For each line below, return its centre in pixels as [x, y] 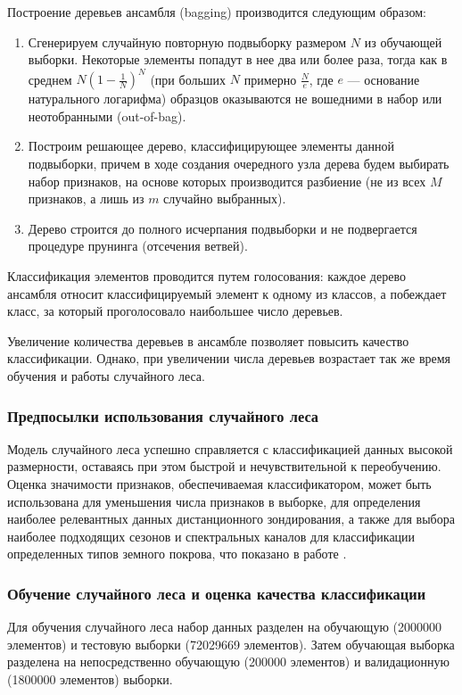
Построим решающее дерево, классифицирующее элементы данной [211, 146]
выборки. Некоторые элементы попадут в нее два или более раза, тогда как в [238, 59]
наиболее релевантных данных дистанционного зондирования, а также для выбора [231, 519]
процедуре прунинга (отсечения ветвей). [138, 246]
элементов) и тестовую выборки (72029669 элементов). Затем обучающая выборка [231, 644]
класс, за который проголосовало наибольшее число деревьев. [175, 311]
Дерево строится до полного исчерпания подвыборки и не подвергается [223, 228]
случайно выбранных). [225, 199]
